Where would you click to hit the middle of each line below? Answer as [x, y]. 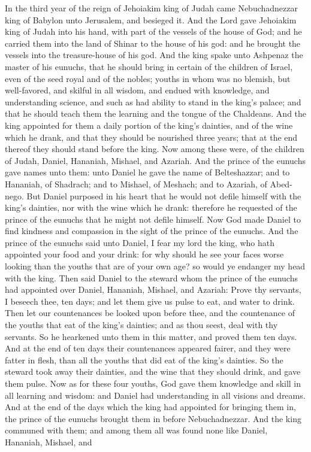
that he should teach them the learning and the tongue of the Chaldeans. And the [156, 113]
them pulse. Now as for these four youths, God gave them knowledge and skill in [153, 383]
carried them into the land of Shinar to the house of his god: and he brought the [153, 43]
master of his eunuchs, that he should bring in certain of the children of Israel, [149, 66]
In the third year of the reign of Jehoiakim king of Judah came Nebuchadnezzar [152, 8]
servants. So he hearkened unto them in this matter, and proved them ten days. [151, 336]
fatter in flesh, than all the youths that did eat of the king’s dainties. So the [144, 360]
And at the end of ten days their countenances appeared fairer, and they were [148, 348]
